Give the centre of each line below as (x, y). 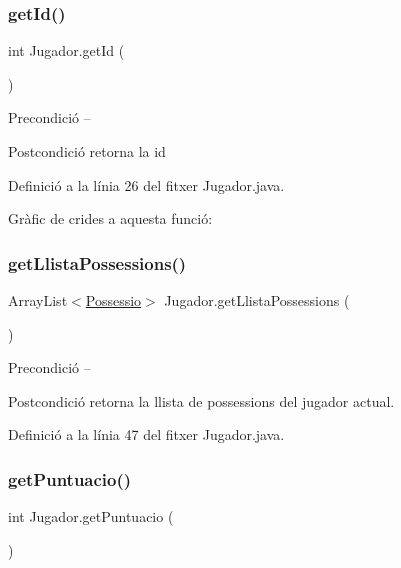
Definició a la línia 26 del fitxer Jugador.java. (146, 184)
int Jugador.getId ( (66, 50)
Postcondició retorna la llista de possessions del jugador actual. (201, 400)
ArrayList (38, 300)
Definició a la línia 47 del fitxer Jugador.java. (146, 434)
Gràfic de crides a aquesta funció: (110, 218)
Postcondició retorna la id (87, 151)
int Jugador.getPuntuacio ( (91, 516)
